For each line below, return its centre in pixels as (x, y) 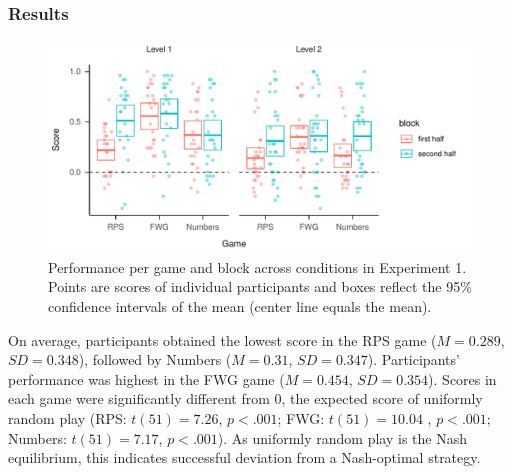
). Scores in (462, 378)
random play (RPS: (67, 417)
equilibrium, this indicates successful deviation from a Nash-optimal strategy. (244, 457)
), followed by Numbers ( (155, 359)
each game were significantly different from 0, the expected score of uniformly (245, 398)
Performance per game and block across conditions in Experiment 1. (257, 266)
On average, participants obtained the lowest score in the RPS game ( (222, 339)
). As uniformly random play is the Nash (342, 437)
